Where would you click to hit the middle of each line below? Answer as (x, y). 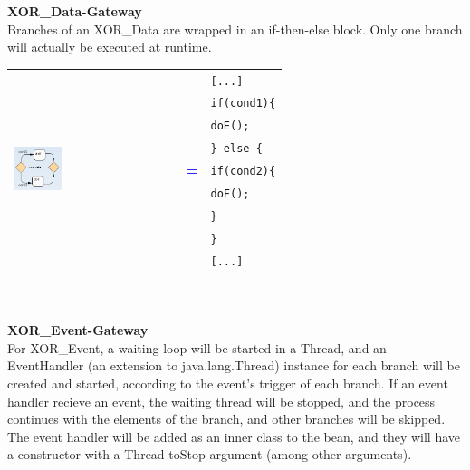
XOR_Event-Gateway (78, 330)
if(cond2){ (243, 172)
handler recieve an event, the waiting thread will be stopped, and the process (221, 401)
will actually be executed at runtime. (110, 47)
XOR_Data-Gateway (75, 11)
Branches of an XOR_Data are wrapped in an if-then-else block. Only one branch (235, 29)
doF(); (230, 194)
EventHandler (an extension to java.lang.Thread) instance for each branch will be (234, 365)
